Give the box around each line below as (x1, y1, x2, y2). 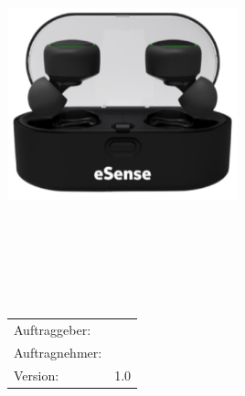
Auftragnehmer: (14, 342, 102, 361)
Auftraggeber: (14, 319, 91, 339)
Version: (14, 365, 59, 384)
